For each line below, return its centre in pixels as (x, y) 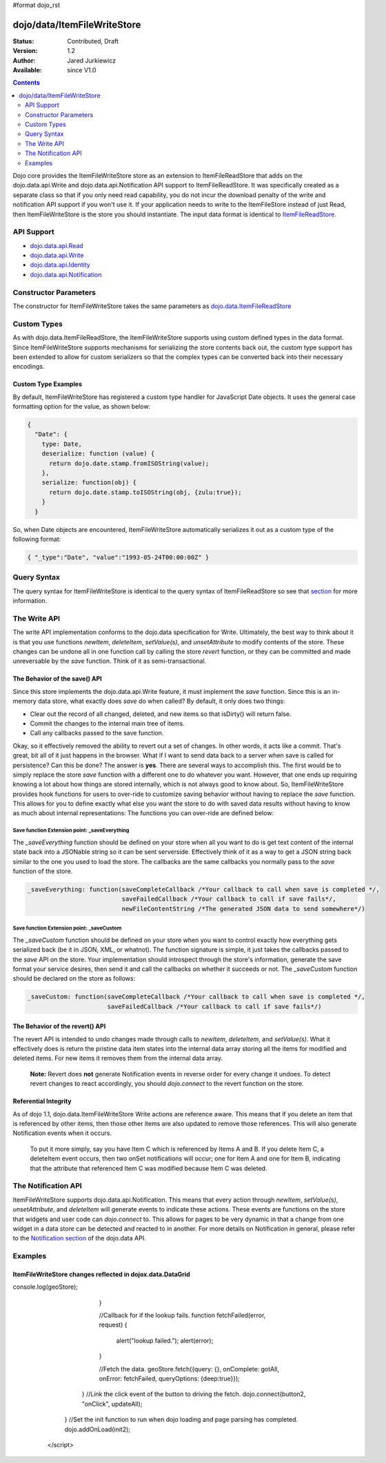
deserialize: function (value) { (98, 454)
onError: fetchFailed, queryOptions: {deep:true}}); (170, 1378)
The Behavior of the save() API (58, 679)
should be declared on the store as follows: (74, 979)
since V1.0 (82, 70)
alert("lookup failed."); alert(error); (165, 1340)
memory (25, 701)
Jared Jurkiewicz (92, 60)
